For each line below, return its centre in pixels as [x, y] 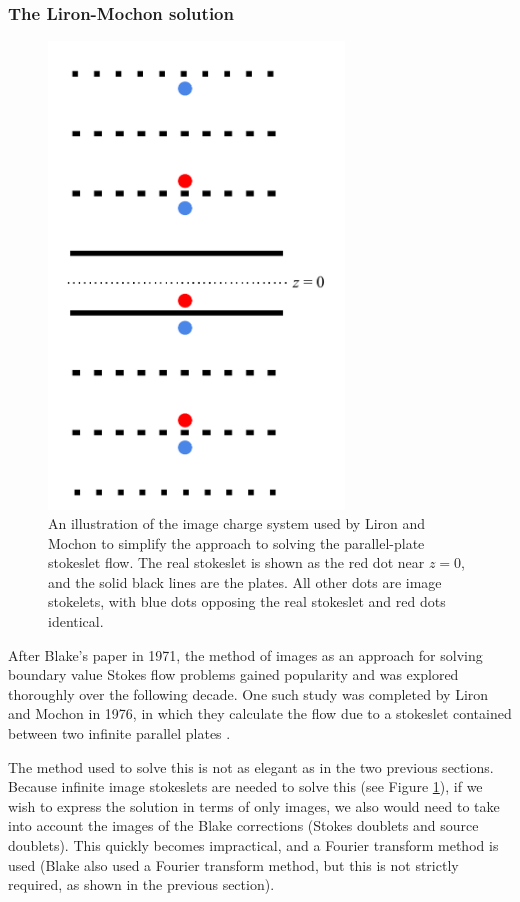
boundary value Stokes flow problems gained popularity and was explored [233, 674]
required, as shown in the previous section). [141, 884]
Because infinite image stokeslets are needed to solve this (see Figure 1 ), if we [245, 786]
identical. [76, 621]
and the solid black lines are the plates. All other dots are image [245, 581]
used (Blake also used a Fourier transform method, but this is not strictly [233, 864]
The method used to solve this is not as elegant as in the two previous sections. [251, 766]
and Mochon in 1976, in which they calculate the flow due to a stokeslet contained [260, 713]
